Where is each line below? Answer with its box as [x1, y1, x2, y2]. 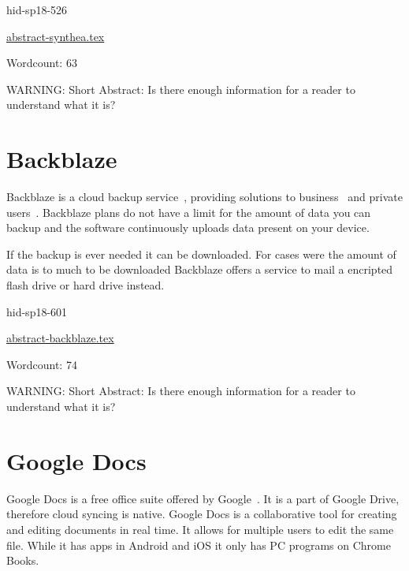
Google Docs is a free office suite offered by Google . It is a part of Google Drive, [6, 490, 400, 506]
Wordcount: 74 [6, 356, 77, 372]
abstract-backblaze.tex [6, 330, 114, 346]
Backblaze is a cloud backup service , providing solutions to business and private [6, 188, 403, 205]
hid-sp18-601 [6, 303, 68, 319]
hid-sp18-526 [6, 2, 68, 17]
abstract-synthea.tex [6, 28, 105, 44]
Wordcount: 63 [6, 54, 77, 71]
